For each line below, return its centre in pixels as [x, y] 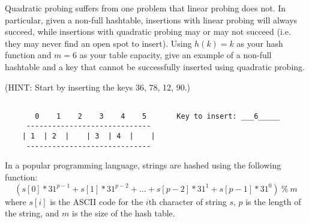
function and [28, 55]
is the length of [273, 201]
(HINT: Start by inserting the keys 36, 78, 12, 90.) [98, 87]
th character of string [187, 201]
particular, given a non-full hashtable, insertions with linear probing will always [151, 19]
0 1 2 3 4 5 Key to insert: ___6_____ [157, 116]
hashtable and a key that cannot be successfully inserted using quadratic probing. [155, 66]
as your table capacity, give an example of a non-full [175, 55]
